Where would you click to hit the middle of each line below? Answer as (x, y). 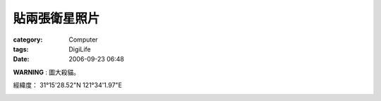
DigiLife (80, 49)
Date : (21, 59)
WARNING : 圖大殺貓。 (47, 72)
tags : (21, 49)
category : (28, 40)
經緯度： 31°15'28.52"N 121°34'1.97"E (68, 85)
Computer (83, 40)
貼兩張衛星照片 (56, 18)
